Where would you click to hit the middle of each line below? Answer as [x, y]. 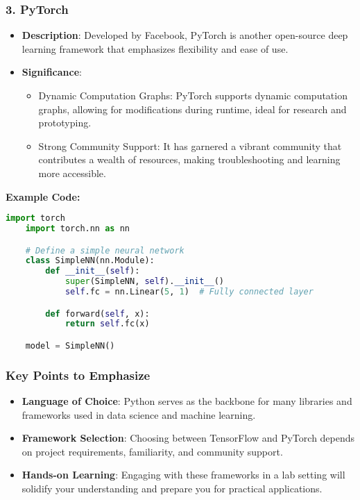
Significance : [52, 72]
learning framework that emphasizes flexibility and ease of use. [155, 48]
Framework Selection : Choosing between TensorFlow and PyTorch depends [188, 438]
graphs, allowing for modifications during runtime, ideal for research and [192, 109]
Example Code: [43, 196]
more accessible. [72, 173]
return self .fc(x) [107, 324]
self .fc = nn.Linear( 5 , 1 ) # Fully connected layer [189, 292]
